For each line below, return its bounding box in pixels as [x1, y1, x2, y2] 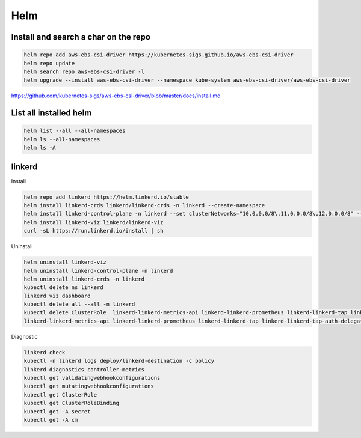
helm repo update [23, 60, 75, 67]
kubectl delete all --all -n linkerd [23, 301, 135, 308]
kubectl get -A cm [23, 416, 78, 423]
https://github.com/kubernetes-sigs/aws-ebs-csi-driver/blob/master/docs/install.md [11, 92, 221, 99]
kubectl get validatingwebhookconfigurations [23, 374, 161, 381]
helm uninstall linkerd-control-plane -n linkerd [23, 267, 173, 274]
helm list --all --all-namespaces [23, 127, 126, 135]
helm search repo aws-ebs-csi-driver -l [23, 68, 144, 75]
